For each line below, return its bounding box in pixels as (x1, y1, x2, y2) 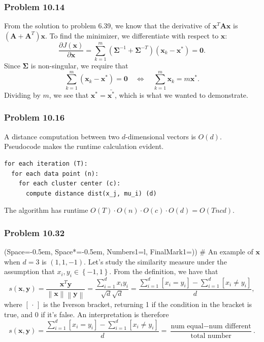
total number (190, 332, 232, 339)
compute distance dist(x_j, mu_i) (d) (25, 189, 157, 197)
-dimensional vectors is (125, 131, 196, 141)
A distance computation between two (4, 131, 120, 141)
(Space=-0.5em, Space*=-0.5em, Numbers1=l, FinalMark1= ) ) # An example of (4, 246, 253, 257)
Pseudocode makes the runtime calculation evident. (4, 141, 164, 151)
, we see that (49, 89, 89, 100)
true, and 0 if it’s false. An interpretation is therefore (4, 309, 169, 319)
